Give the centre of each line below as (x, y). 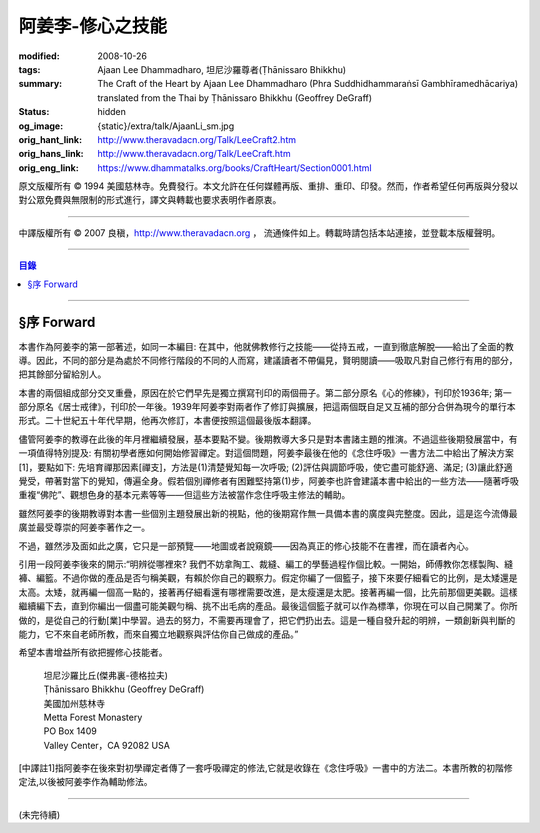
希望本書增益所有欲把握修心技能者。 (93, 652)
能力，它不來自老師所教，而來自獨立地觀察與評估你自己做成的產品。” (158, 634)
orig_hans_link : (51, 154)
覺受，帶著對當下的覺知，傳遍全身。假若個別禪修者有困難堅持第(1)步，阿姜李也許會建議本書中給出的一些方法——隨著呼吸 (268, 481)
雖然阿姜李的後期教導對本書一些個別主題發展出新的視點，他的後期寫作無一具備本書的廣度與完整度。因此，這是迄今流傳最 (268, 513)
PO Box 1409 (70, 731)
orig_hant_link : (50, 139)
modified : (39, 56)
